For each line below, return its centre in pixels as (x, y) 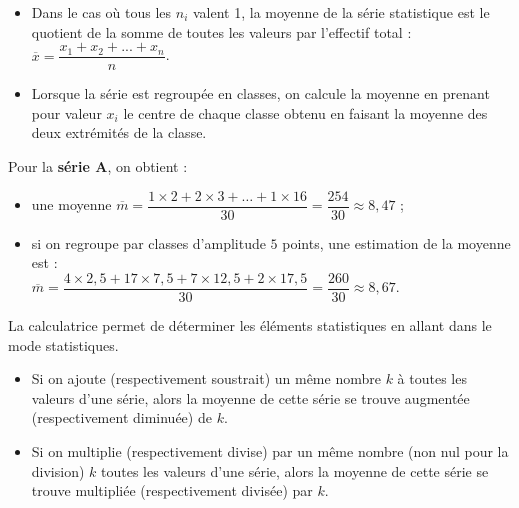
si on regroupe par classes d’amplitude (148, 242)
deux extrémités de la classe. (119, 132)
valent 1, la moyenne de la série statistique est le (341, 12)
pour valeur (66, 112)
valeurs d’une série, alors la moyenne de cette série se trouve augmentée (250, 397)
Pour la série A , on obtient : (98, 166)
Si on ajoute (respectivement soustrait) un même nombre (206, 378)
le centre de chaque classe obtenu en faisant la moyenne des (305, 112)
